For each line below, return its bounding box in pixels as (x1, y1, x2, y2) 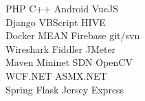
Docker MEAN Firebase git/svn (5, 28, 140, 43)
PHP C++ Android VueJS (5, 1, 118, 15)
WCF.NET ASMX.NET (5, 68, 107, 82)
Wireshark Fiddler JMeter (5, 41, 116, 56)
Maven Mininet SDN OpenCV (5, 55, 133, 69)
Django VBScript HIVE (5, 14, 106, 29)
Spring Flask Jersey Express (5, 82, 124, 96)
